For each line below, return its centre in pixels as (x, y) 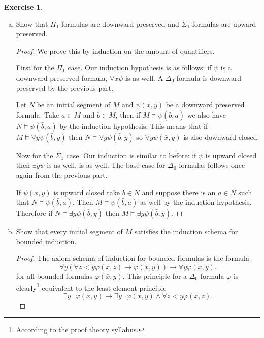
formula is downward (209, 77)
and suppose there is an (179, 192)
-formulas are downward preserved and (119, 24)
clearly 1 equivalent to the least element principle (91, 287)
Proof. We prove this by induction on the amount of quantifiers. (115, 50)
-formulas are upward (223, 24)
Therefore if (34, 213)
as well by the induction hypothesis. (196, 202)
